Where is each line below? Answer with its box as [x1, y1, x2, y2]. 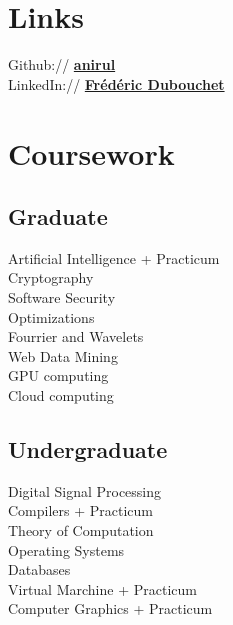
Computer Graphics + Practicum [8, 598, 213, 619]
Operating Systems [8, 539, 125, 560]
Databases [8, 559, 71, 580]
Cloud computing [8, 385, 114, 406]
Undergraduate [8, 434, 168, 465]
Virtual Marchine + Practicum [8, 578, 197, 599]
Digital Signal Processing [8, 480, 162, 501]
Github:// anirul [8, 54, 116, 75]
